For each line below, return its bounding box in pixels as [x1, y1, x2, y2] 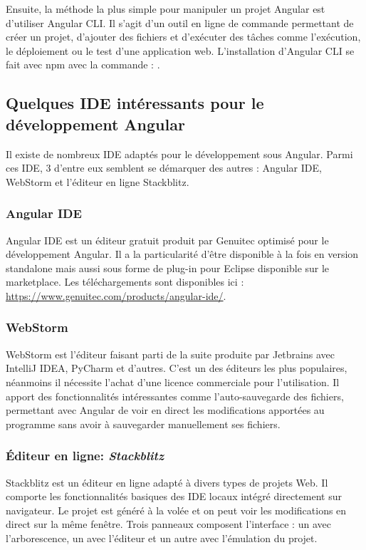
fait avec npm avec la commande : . [6, 57, 160, 72]
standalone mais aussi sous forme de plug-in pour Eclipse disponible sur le [6, 260, 330, 275]
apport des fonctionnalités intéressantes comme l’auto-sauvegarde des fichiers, [6, 388, 344, 403]
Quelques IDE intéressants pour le [6, 92, 264, 114]
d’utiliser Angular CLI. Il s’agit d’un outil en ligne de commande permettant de [6, 15, 354, 30]
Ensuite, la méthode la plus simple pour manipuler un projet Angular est [6, 1, 325, 16]
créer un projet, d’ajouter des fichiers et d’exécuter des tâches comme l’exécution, [6, 29, 361, 44]
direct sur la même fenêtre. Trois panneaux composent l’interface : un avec [6, 517, 331, 531]
